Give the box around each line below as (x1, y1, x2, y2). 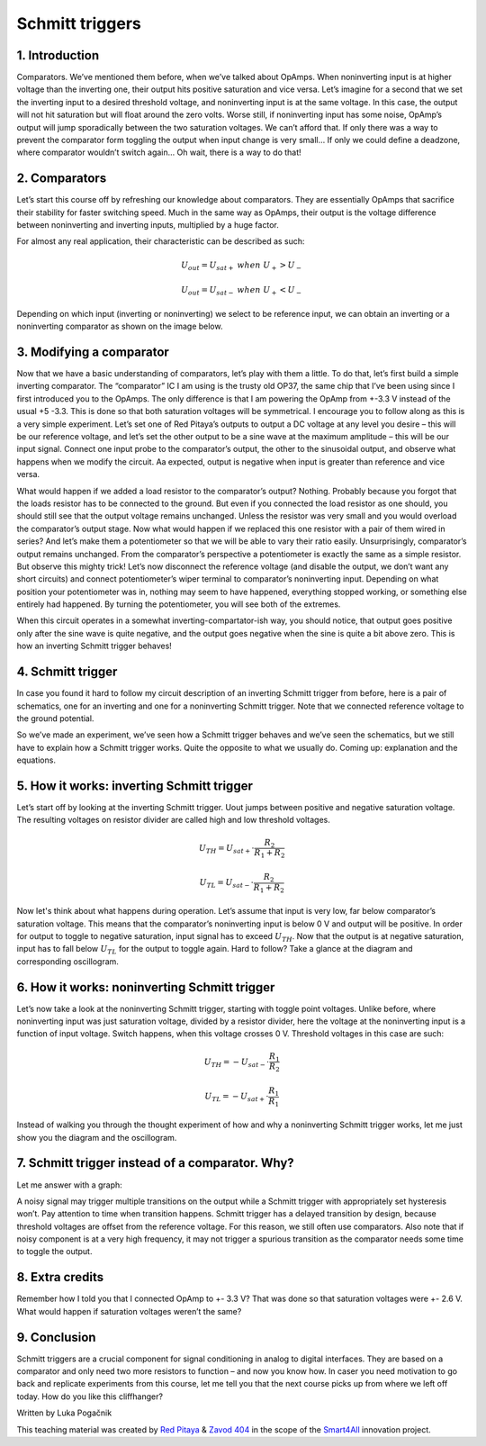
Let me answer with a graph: (16, 1179, 123, 1190)
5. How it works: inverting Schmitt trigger (16, 778, 254, 793)
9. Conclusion (16, 1329, 96, 1345)
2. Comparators (16, 171, 107, 186)
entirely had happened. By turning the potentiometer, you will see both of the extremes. (16, 599, 341, 610)
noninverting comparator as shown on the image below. (16, 321, 223, 332)
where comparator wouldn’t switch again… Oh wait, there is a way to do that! (16, 147, 301, 158)
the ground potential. (16, 712, 94, 724)
